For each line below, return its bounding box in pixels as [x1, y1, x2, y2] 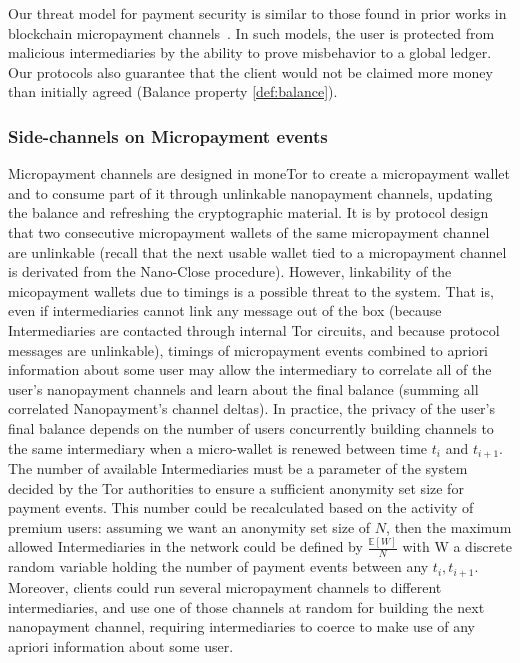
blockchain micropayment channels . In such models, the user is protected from [8, 22, 495, 43]
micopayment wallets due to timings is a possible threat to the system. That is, [8, 280, 494, 301]
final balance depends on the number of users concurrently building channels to [8, 417, 494, 438]
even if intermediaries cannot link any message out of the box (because [8, 300, 442, 321]
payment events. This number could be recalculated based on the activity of [8, 497, 474, 518]
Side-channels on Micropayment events [8, 123, 328, 148]
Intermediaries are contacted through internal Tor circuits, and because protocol [8, 319, 500, 340]
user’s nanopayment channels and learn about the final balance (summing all [8, 378, 479, 399]
